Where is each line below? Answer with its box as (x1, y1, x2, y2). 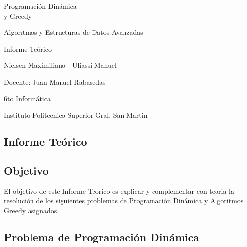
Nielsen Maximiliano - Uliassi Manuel (4, 60, 117, 70)
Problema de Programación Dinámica (4, 229, 199, 244)
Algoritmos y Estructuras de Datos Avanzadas (4, 27, 143, 37)
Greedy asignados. (4, 205, 59, 215)
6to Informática (4, 93, 51, 103)
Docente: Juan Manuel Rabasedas (4, 76, 106, 87)
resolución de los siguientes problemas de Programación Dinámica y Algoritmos (4, 195, 244, 206)
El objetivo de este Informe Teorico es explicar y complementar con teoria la (4, 185, 234, 196)
